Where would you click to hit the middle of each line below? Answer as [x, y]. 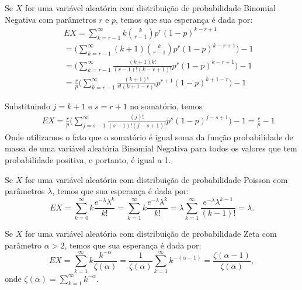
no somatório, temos [166, 106]
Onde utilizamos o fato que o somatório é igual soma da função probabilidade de [149, 137]
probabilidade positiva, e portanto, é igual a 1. [88, 160]
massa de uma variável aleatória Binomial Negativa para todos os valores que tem [151, 148]
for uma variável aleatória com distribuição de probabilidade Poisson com [156, 179]
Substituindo [27, 106]
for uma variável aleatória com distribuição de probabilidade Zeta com [151, 234]
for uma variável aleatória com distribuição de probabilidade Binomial [150, 8]
